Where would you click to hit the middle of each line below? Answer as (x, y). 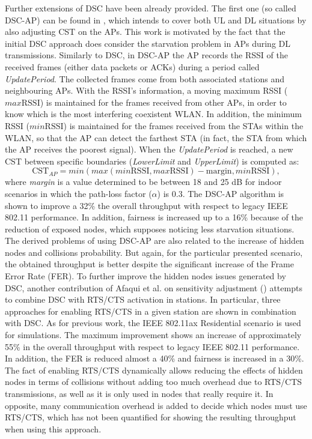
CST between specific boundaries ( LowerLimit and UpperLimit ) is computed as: (152, 161)
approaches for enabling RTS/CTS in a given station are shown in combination (151, 311)
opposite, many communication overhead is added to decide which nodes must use (156, 405)
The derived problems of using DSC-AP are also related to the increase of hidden (154, 241)
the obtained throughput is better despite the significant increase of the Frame (149, 264)
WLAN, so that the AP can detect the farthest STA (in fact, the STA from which (156, 137)
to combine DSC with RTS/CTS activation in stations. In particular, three (143, 299)
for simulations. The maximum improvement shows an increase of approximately (153, 335)
